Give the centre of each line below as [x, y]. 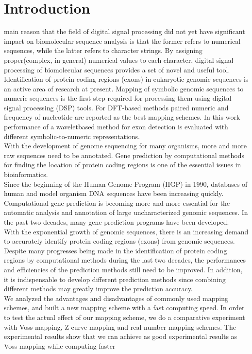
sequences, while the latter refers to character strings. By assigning [103, 50]
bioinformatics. [26, 174]
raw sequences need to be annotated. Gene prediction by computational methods [124, 155]
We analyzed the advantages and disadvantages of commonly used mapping [116, 298]
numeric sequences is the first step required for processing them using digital [118, 98]
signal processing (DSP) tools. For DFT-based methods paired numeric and [116, 107]
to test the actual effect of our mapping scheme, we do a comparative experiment [125, 317]
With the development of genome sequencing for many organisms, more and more [126, 146]
